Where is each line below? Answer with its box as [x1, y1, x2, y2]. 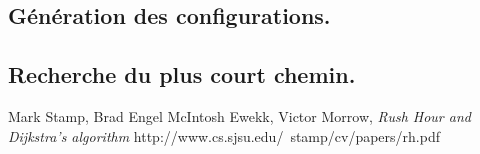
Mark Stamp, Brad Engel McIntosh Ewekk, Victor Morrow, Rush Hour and [8, 105, 471, 126]
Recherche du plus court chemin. [8, 59, 356, 90]
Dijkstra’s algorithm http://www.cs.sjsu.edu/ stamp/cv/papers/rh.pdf [8, 125, 440, 146]
